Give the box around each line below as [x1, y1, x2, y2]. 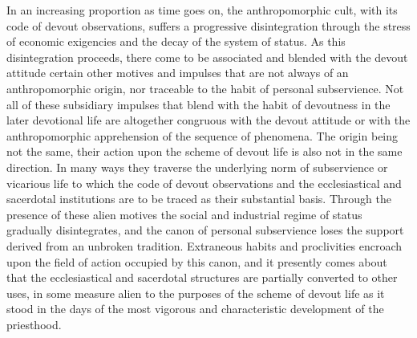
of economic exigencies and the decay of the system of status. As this [6, 33, 346, 50]
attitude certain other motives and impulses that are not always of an [6, 64, 349, 81]
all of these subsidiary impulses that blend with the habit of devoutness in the [6, 96, 391, 112]
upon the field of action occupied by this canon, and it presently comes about [6, 253, 387, 270]
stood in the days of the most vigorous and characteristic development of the [6, 300, 384, 317]
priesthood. [6, 316, 62, 332]
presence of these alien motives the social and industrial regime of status [6, 206, 362, 222]
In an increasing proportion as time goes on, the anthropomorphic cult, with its [6, 2, 398, 18]
